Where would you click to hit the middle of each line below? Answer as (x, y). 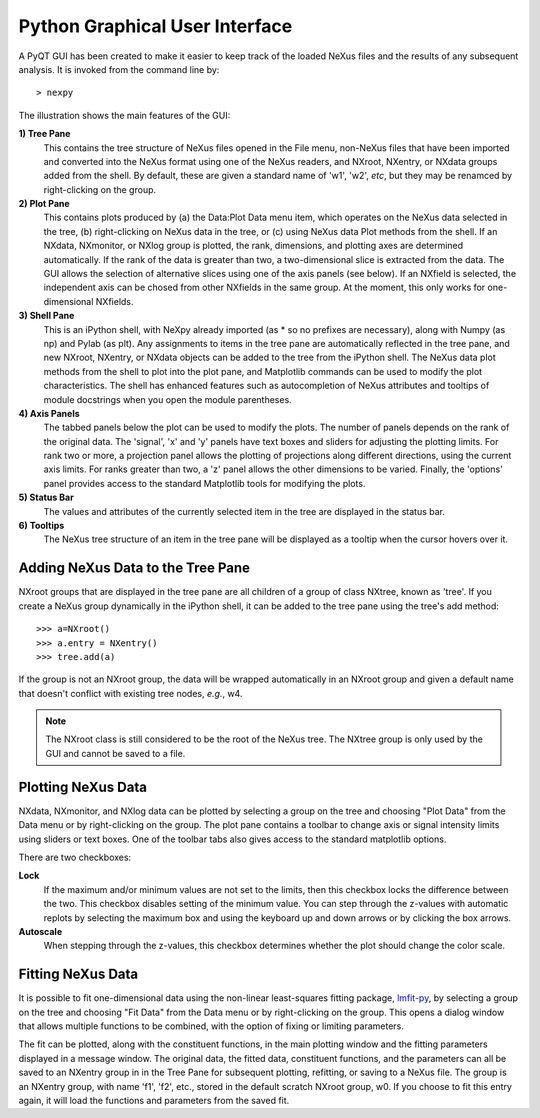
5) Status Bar (46, 497)
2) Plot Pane (44, 204)
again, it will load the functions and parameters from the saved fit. (154, 1100)
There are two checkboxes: (75, 857)
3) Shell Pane (46, 316)
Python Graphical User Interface (155, 26)
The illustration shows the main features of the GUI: (124, 115)
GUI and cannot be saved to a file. (115, 753)
